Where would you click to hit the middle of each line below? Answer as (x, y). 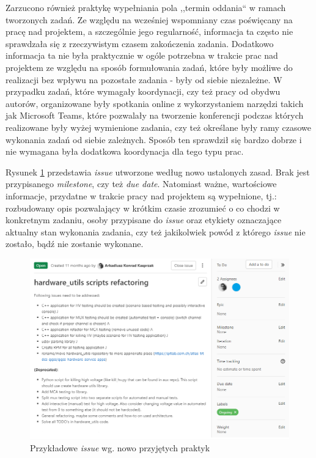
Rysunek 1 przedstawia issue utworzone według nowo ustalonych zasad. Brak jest (158, 172)
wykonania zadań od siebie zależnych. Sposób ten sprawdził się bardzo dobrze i (154, 139)
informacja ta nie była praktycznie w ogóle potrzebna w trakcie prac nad (142, 55)
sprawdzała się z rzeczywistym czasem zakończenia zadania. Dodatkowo (140, 43)
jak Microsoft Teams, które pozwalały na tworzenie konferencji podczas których (155, 115)
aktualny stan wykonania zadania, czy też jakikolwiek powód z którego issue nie (156, 231)
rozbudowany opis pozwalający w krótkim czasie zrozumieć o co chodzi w (143, 208)
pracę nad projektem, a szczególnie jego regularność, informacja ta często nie (149, 31)
